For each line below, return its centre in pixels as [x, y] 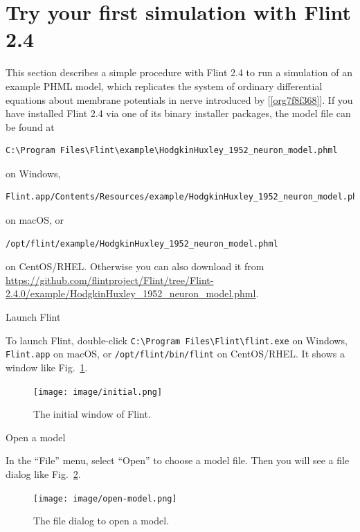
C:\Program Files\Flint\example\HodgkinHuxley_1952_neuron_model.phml [172, 151]
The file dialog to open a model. [101, 521]
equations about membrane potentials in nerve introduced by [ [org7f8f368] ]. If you [179, 99]
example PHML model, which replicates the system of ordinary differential [164, 86]
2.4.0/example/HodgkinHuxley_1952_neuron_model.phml [131, 293]
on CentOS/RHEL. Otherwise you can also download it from [135, 266]
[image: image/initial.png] [98, 392]
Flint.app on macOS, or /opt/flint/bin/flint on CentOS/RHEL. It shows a [175, 354]
